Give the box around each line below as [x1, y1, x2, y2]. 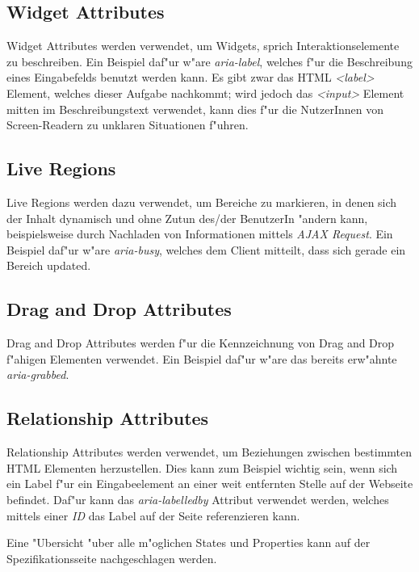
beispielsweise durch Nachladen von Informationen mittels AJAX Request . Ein [6, 225, 393, 242]
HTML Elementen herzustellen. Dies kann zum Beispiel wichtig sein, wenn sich [6, 459, 398, 476]
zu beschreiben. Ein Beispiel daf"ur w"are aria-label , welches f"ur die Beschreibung [6, 53, 413, 69]
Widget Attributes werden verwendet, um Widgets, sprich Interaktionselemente [6, 37, 400, 54]
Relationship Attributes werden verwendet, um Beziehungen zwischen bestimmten [6, 444, 413, 461]
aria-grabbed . [6, 366, 69, 383]
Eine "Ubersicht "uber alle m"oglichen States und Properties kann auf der [6, 534, 371, 551]
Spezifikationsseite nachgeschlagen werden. [6, 549, 217, 566]
